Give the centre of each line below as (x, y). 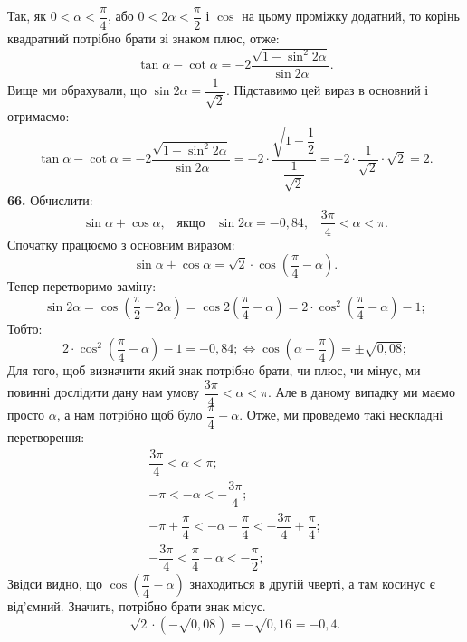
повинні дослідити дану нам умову (104, 392)
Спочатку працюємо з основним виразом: (121, 244)
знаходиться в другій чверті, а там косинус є (312, 584)
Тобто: (25, 328)
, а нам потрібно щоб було (129, 415)
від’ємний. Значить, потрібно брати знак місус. (137, 606)
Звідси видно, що (55, 584)
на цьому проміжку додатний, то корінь (351, 16)
